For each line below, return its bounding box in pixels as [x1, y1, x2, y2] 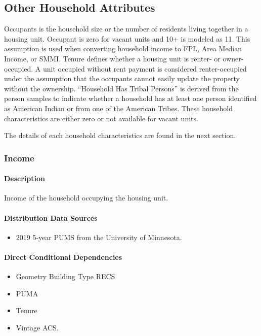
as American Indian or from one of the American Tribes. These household [4, 103, 233, 113]
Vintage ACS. [16, 322, 59, 332]
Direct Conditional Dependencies [4, 251, 122, 262]
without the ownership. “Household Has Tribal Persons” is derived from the [4, 83, 239, 93]
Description [4, 173, 46, 184]
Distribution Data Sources [4, 212, 98, 223]
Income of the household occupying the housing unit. [4, 192, 168, 203]
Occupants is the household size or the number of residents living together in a [4, 23, 248, 34]
